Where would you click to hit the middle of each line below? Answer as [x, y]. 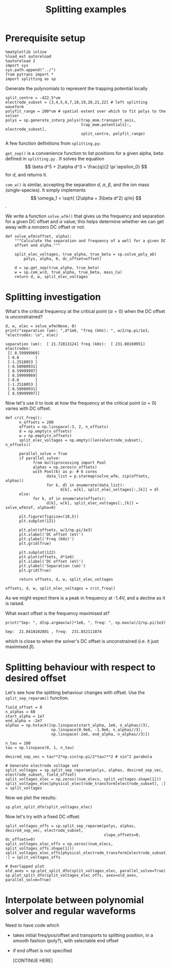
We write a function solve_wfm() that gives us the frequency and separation [85, 216]
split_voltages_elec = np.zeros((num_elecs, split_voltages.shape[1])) [83, 779]
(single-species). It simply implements [46, 190]
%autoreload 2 [20, 61]
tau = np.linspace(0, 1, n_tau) [40, 747]
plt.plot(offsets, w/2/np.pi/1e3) [56, 530]
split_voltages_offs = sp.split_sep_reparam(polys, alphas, [71, 826]
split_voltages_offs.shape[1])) [40, 848]
